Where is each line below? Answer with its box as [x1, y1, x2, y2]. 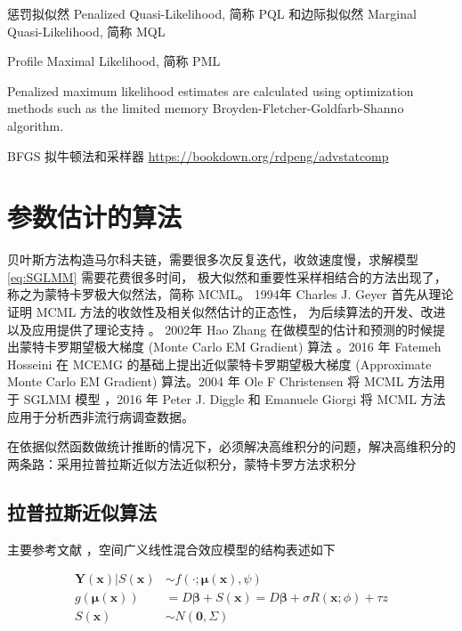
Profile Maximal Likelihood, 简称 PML [7, 52, 221, 70]
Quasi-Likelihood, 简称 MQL [7, 21, 166, 40]
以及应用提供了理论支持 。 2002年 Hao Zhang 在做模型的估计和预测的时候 [7, 320, 433, 338]
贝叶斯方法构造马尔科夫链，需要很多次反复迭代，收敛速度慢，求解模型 [7, 250, 418, 269]
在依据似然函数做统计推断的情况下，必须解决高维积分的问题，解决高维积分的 [7, 437, 456, 456]
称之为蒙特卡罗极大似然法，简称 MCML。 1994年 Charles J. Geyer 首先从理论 [7, 285, 454, 303]
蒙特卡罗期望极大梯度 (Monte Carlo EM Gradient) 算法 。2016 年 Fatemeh [19, 337, 442, 356]
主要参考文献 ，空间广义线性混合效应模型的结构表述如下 [7, 539, 336, 558]
